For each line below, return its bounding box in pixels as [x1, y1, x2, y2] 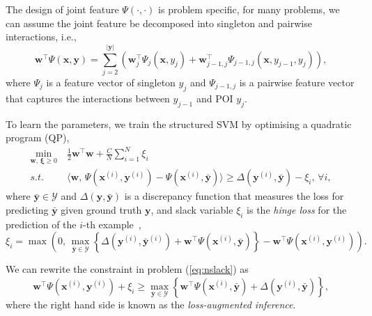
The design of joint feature [6, 2, 119, 16]
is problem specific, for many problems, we [158, 2, 340, 16]
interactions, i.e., [6, 29, 77, 44]
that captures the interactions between [6, 90, 170, 105]
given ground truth [61, 203, 142, 217]
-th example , [83, 216, 141, 231]
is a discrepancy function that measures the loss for [124, 189, 344, 203]
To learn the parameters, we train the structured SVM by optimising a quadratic [6, 116, 352, 131]
